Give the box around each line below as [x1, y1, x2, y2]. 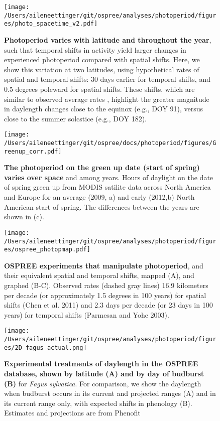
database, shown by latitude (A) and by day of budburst [4, 368, 204, 378]
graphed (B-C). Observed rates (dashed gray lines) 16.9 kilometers [4, 280, 208, 290]
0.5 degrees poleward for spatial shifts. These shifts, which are [4, 83, 195, 94]
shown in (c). [4, 211, 44, 222]
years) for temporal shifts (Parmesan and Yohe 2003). [4, 309, 169, 320]
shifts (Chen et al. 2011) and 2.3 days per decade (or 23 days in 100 [4, 300, 213, 310]
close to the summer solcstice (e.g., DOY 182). [4, 113, 147, 123]
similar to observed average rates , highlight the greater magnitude [4, 93, 209, 104]
